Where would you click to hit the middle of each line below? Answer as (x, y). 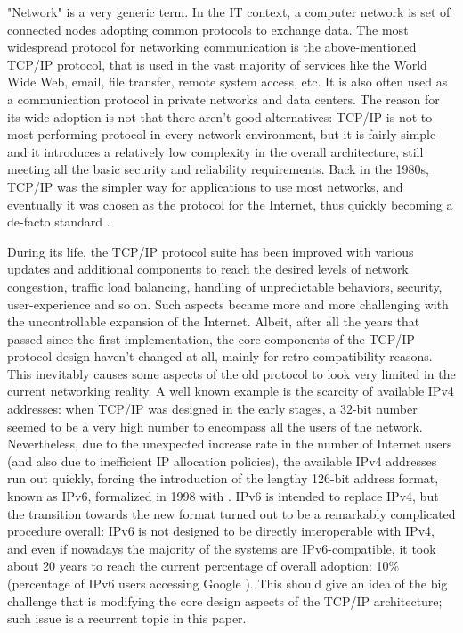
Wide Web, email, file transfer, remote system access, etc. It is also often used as (227, 82)
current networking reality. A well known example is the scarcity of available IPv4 (231, 391)
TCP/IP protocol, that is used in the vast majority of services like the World (217, 64)
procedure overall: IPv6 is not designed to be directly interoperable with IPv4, (221, 531)
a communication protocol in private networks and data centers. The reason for (223, 99)
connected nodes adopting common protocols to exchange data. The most (208, 29)
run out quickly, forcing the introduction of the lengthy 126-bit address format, (223, 478)
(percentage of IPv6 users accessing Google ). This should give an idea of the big (227, 583)
